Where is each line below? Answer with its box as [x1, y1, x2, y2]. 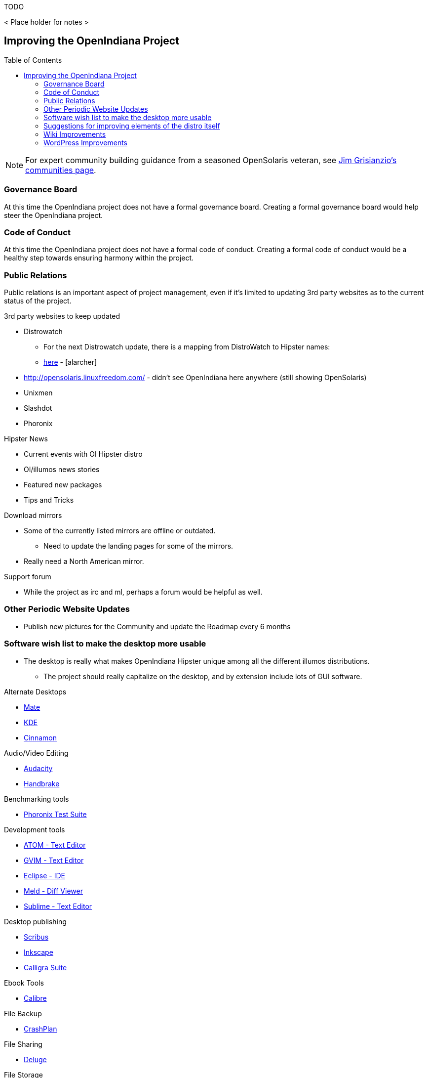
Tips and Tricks [24, 496, 74, 505]
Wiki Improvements [43, 129, 106, 138]
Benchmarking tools [4, 794, 69, 803]
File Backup [4, 1009, 42, 1018]
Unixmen [24, 388, 53, 397]
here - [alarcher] [43, 358, 97, 367]
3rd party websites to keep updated [4, 312, 120, 321]
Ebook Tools [4, 978, 44, 987]
